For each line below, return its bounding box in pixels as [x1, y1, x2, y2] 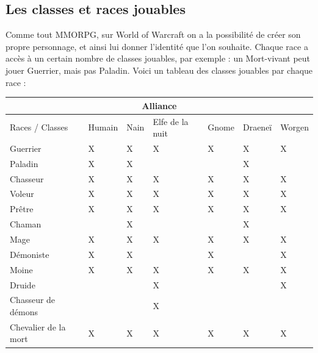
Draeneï [242, 121, 272, 134]
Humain [88, 121, 118, 134]
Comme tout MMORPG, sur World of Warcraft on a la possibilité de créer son [5, 28, 301, 41]
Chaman [10, 218, 42, 230]
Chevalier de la [10, 320, 66, 333]
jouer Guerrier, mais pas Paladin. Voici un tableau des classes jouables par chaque [5, 63, 313, 76]
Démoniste [10, 248, 49, 260]
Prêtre [10, 202, 34, 215]
